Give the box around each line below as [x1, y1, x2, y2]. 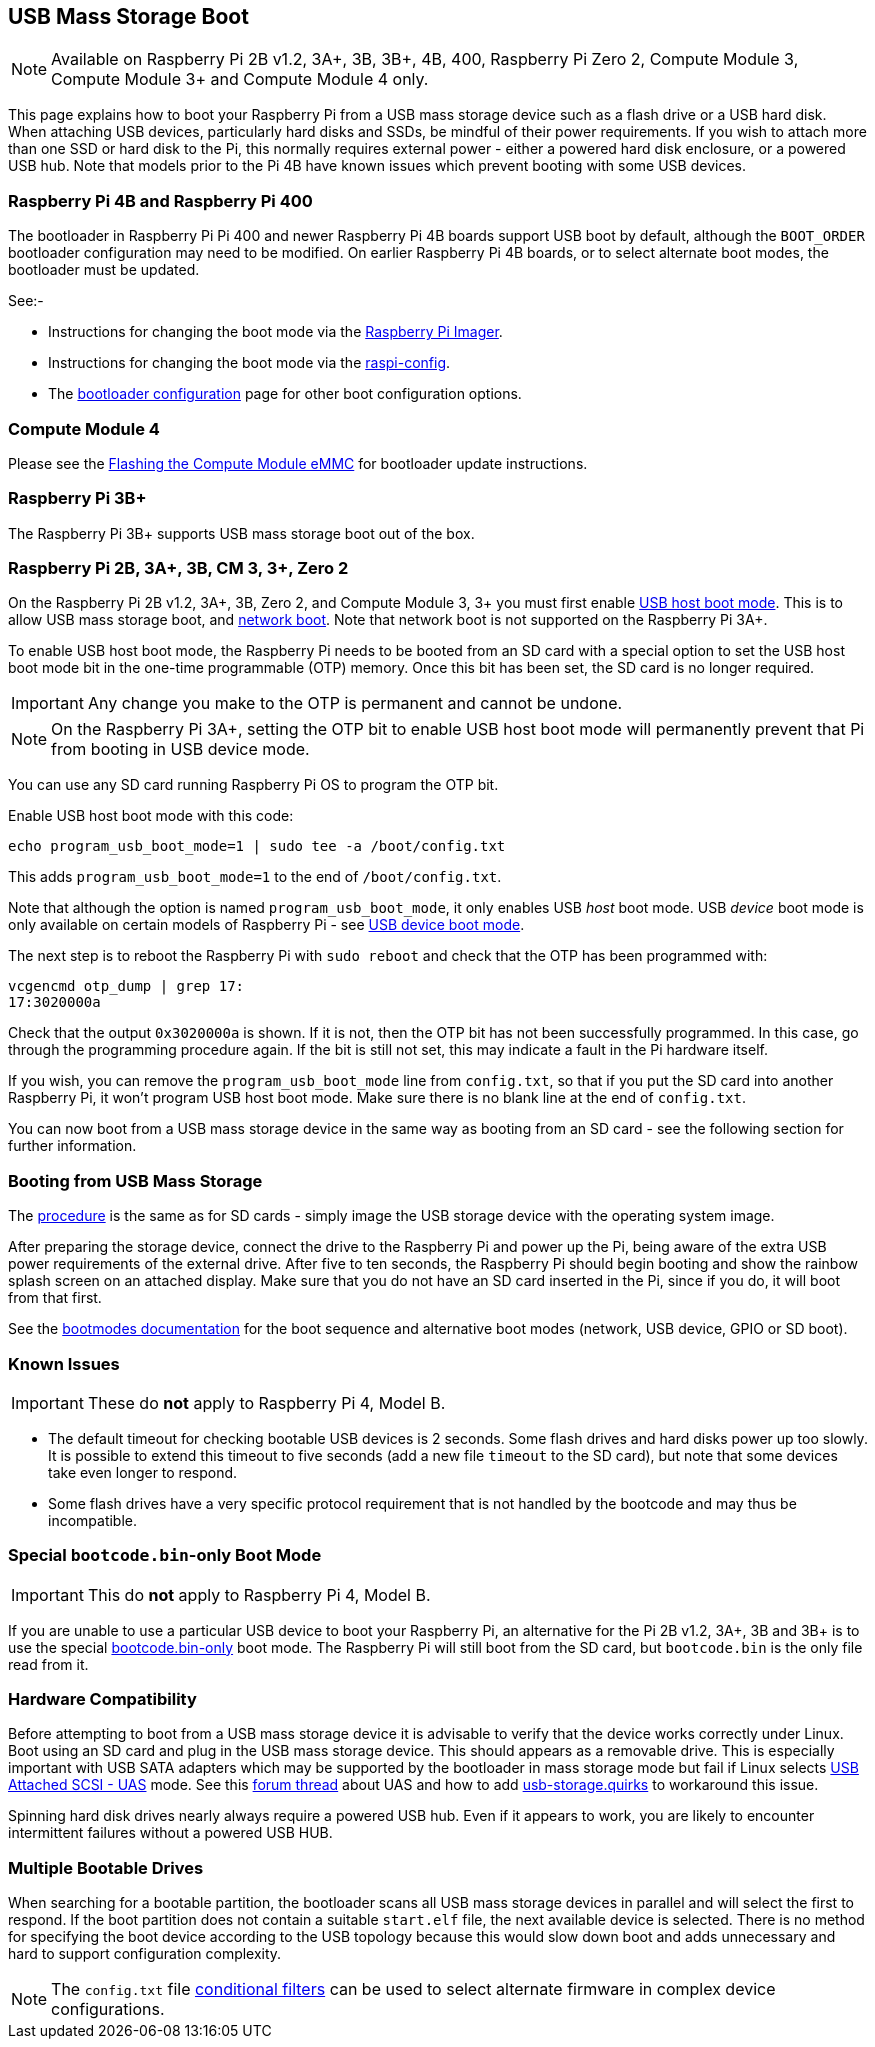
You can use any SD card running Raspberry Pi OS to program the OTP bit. [8, 776, 499, 794]
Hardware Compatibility [8, 1689, 197, 1710]
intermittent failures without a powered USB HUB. [8, 1824, 333, 1842]
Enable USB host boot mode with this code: [8, 807, 294, 825]
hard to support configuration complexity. [8, 1945, 282, 1963]
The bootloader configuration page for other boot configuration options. [48, 385, 522, 403]
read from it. [8, 1655, 89, 1673]
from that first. [8, 1289, 102, 1307]
